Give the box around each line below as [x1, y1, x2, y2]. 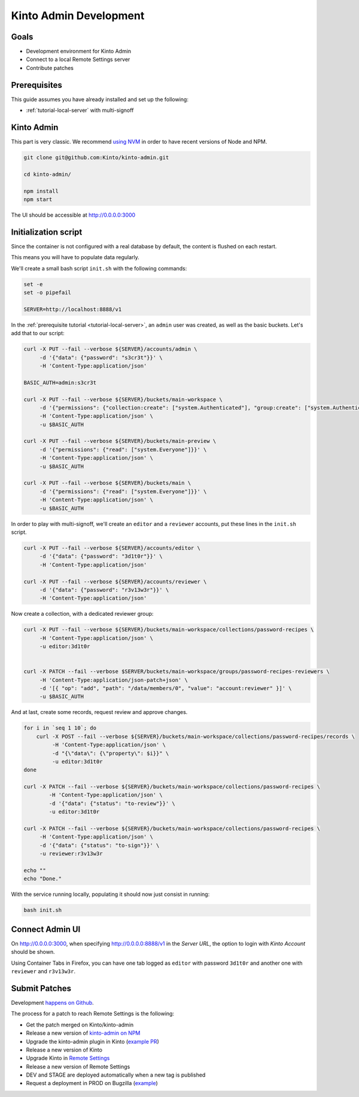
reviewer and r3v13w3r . [11, 968, 76, 975]
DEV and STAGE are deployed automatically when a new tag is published [26, 1071, 206, 1078]
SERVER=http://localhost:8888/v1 [23, 306, 122, 312]
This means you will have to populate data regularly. [11, 254, 140, 261]
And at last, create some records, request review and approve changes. [11, 709, 188, 716]
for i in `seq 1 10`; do [23, 725, 97, 731]
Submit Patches [11, 983, 72, 993]
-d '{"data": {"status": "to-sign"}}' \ [39, 841, 160, 849]
